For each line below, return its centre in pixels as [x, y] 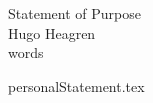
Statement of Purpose [74, 13]
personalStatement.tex [76, 85]
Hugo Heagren [52, 32]
